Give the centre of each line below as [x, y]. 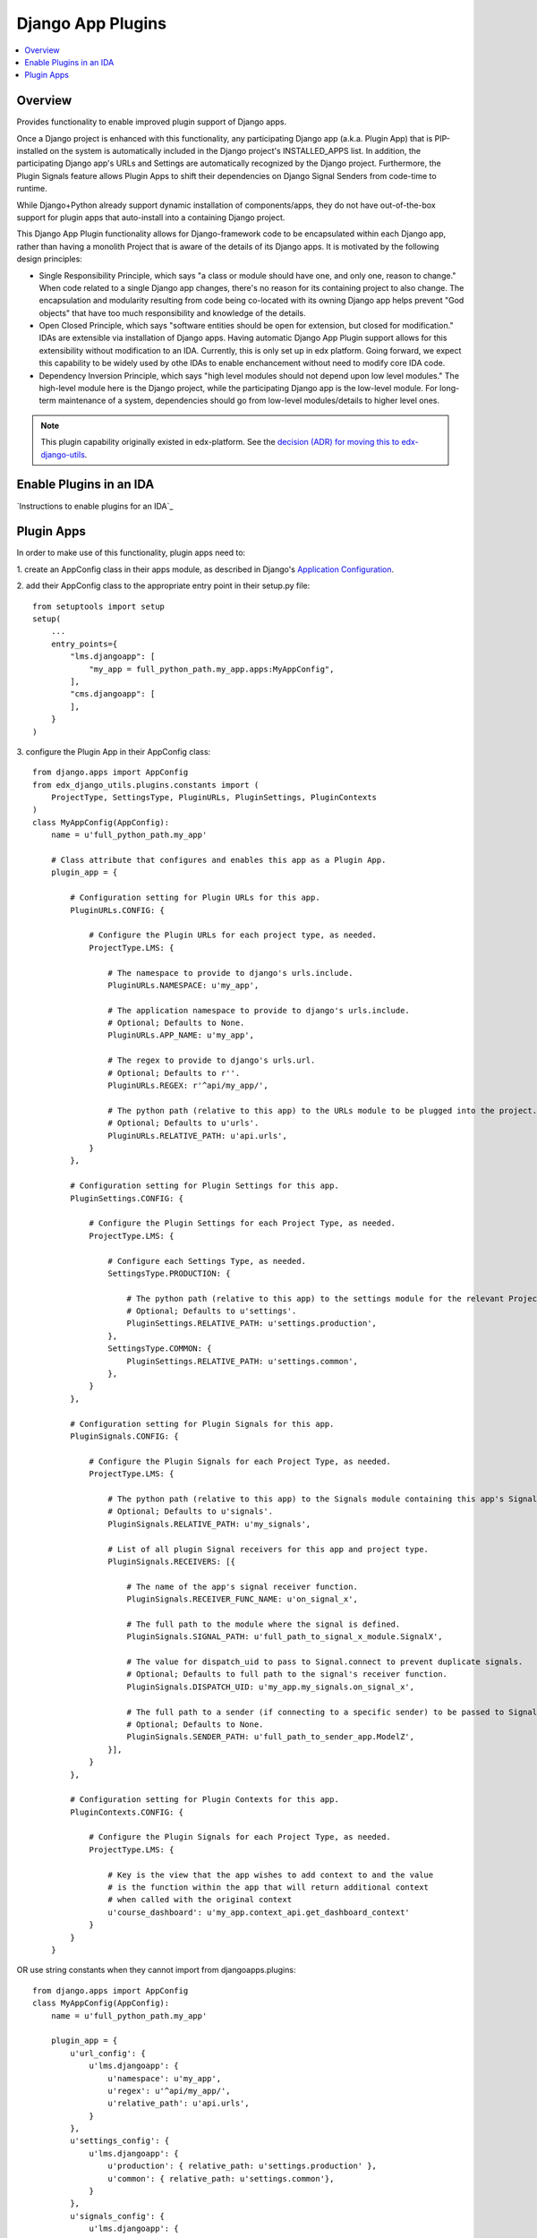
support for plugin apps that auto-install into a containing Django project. [151, 217]
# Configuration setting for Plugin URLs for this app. [196, 898]
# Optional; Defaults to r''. [174, 1073]
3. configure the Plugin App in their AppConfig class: [114, 751]
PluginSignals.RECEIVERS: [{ [172, 1561]
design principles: [49, 259]
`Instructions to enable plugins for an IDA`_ [95, 506]
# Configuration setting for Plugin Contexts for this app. [205, 1800]
